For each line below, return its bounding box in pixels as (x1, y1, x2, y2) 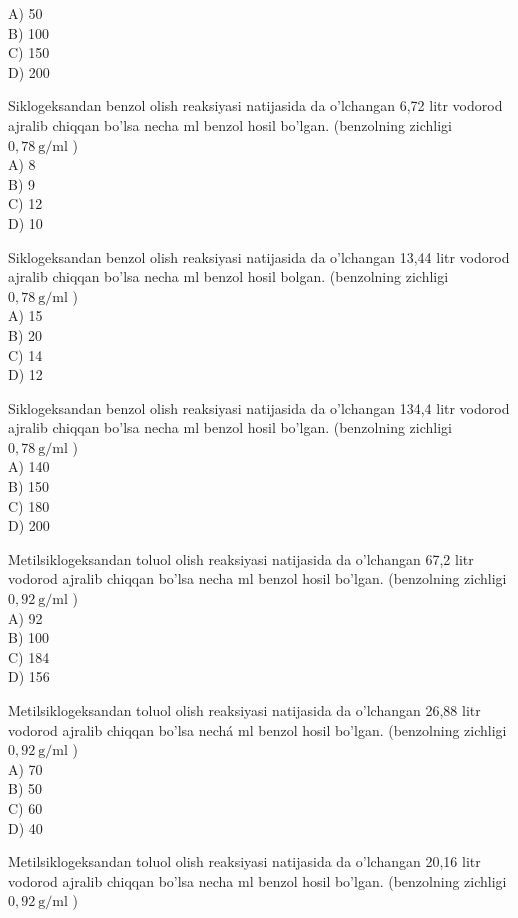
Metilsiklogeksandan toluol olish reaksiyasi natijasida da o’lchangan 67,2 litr (8, 548, 474, 569)
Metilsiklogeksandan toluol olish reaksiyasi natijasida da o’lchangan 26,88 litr (8, 700, 481, 720)
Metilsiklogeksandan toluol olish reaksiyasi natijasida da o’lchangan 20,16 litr (8, 851, 481, 872)
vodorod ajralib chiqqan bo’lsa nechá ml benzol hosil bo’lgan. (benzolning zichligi (8, 719, 507, 740)
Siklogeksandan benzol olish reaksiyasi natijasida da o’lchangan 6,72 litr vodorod (8, 95, 503, 116)
